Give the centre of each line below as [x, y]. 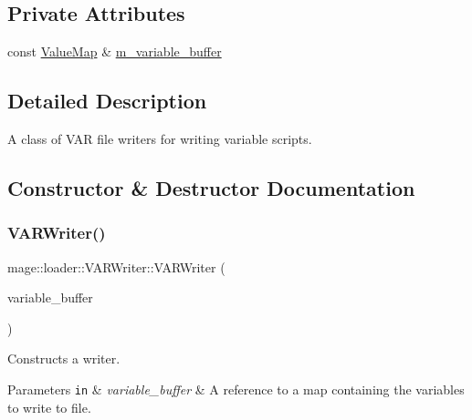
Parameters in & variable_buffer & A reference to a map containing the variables [236, 389]
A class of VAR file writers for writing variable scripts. [160, 138]
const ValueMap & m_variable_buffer [115, 51]
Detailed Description [107, 101]
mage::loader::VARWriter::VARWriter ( [116, 266]
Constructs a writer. [64, 359]
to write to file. [49, 407]
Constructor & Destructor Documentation [211, 187]
